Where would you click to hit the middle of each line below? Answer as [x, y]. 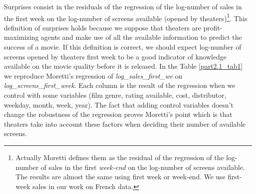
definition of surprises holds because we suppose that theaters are [103, 27]
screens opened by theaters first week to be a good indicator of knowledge [115, 56]
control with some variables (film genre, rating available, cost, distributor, [115, 95]
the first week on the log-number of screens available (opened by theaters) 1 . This [126, 17]
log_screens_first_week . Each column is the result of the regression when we [120, 85]
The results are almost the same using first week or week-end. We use [120, 177]
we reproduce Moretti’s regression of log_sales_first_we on [93, 75]
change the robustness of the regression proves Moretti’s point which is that [118, 114]
